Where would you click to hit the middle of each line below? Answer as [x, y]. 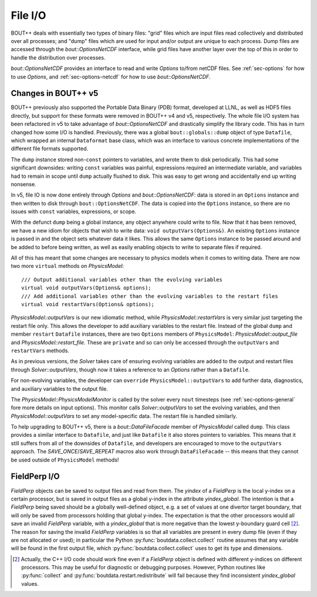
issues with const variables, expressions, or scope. [74, 211]
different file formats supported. [50, 149]
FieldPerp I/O [35, 477]
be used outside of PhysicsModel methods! [65, 460]
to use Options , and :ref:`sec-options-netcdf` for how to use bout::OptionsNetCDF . [111, 77]
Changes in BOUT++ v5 [55, 93]
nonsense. [23, 184]
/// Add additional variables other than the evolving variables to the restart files [150, 296]
